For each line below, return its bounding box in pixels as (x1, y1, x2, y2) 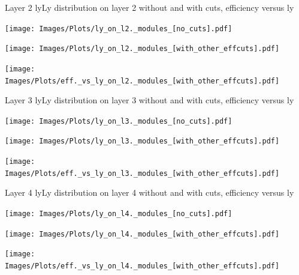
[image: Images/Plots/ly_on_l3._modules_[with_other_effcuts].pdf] (5, 137, 280, 146)
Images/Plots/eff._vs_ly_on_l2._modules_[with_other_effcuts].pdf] (5, 76, 280, 85)
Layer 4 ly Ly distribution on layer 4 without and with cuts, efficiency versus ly (5, 186, 294, 199)
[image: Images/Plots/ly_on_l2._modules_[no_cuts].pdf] (5, 24, 232, 33)
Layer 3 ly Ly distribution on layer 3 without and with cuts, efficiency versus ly (5, 94, 294, 106)
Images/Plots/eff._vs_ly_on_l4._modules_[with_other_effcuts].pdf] (5, 262, 280, 270)
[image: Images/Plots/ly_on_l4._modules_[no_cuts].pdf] (5, 210, 232, 219)
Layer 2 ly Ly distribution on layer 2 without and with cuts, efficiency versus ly (5, 1, 294, 13)
